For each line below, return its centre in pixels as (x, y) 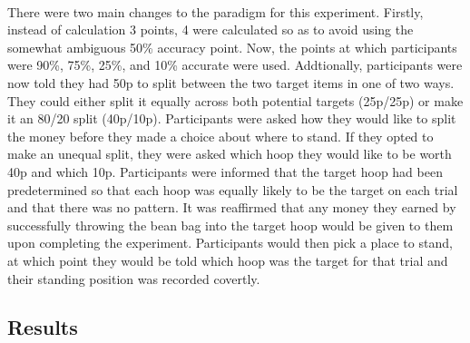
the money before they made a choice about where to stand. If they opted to (220, 136)
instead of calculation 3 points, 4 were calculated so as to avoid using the (211, 29)
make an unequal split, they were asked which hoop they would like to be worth (230, 154)
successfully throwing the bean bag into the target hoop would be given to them (230, 225)
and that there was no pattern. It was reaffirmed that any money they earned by (232, 207)
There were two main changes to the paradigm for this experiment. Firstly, (215, 11)
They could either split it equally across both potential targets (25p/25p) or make (235, 100)
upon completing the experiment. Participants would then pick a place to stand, (230, 243)
